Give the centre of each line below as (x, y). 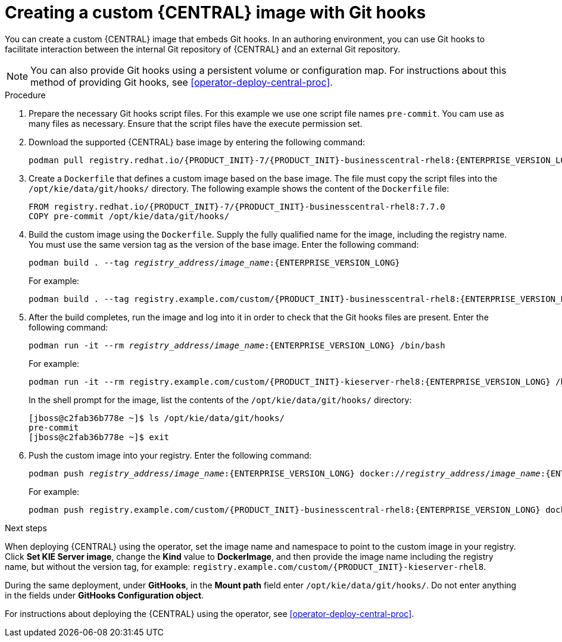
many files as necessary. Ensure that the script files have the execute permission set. (196, 123)
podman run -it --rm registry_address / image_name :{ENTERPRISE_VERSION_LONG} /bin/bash (237, 345)
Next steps (26, 528)
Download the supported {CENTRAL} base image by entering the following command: (197, 142)
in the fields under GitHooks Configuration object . (104, 595)
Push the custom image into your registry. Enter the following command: (170, 455)
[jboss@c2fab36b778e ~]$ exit (99, 437)
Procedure (25, 95)
